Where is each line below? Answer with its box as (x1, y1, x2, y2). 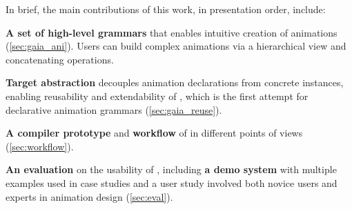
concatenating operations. (6, 52, 114, 66)
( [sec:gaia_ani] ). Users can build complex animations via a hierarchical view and (6, 39, 346, 53)
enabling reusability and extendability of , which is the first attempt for (6, 88, 309, 103)
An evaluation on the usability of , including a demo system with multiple (6, 162, 337, 177)
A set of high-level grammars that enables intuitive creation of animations (6, 25, 338, 39)
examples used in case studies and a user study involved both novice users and (6, 175, 338, 190)
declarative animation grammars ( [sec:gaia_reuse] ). (6, 102, 222, 117)
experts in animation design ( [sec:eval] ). (6, 189, 173, 203)
